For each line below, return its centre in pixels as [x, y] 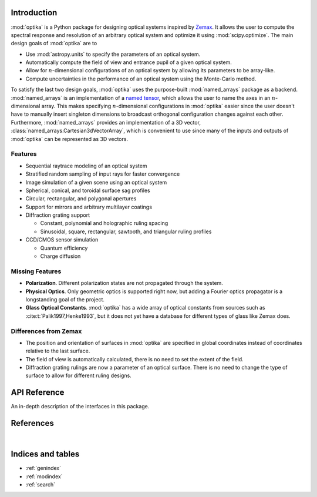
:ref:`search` [41, 484]
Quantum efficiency [64, 248]
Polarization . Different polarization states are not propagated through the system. [124, 283]
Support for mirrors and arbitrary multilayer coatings [89, 207]
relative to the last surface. [58, 351]
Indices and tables [45, 454]
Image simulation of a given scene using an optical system [96, 182]
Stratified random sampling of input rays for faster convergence [103, 174]
